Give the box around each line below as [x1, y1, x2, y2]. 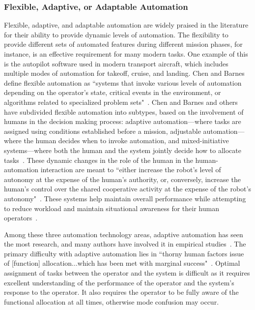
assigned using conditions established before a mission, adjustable [4, 125, 201, 136]
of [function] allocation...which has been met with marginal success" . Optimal [4, 258, 240, 268]
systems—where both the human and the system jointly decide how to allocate [4, 145, 241, 155]
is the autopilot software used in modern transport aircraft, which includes [4, 58, 228, 68]
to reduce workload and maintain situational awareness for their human [4, 203, 219, 213]
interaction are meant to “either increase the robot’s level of [40, 164, 221, 175]
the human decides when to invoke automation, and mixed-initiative [24, 135, 229, 146]
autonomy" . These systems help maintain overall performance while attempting [4, 193, 246, 203]
